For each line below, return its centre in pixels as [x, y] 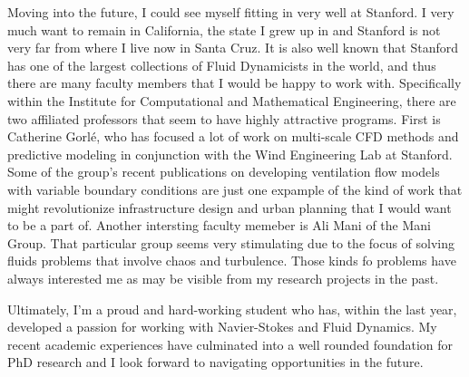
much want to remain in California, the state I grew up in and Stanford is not [224, 29]
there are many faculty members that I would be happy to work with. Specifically [234, 83]
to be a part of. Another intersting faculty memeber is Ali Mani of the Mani [219, 225]
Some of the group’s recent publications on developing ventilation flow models [224, 172]
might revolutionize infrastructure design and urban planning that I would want [230, 207]
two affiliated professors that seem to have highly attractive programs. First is [224, 118]
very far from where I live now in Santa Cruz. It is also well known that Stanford [233, 48]
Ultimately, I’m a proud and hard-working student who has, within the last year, [232, 309]
